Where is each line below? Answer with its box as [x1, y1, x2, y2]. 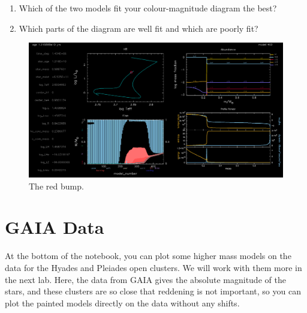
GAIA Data [5, 215, 104, 239]
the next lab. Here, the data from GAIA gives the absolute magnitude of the [5, 273, 286, 285]
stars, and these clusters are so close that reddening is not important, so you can [5, 285, 301, 297]
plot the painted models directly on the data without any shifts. [5, 296, 240, 309]
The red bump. [29, 179, 84, 192]
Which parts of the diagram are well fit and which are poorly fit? [19, 22, 258, 34]
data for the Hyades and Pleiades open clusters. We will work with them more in [5, 261, 302, 273]
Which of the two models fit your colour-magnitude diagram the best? [19, 2, 277, 14]
